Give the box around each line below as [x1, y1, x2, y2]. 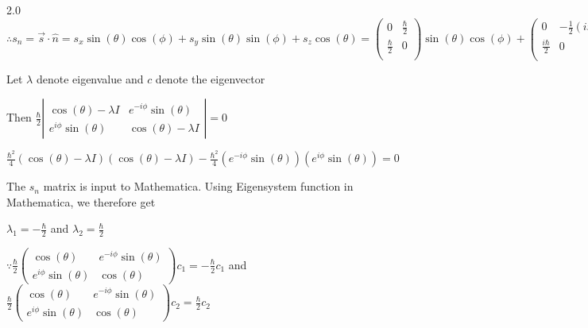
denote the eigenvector [155, 71, 265, 87]
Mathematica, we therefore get [6, 193, 156, 210]
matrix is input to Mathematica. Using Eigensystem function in [43, 178, 354, 195]
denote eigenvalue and [36, 71, 144, 87]
